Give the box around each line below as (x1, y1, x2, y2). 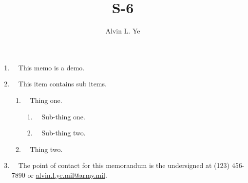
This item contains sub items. (18, 79, 107, 89)
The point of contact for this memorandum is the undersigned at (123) (18, 160, 229, 170)
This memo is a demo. (18, 62, 85, 72)
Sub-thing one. (41, 111, 85, 121)
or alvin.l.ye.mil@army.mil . (27, 169, 107, 180)
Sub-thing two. (41, 128, 86, 138)
